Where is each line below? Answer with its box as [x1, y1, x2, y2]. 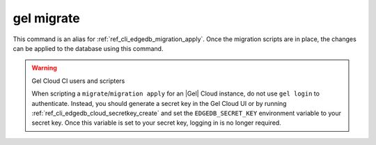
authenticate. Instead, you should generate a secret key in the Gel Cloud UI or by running [31, 99, 287, 107]
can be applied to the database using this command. [13, 44, 164, 52]
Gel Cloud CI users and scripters [31, 77, 125, 85]
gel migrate [13, 10, 80, 26]
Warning [31, 63, 57, 72]
